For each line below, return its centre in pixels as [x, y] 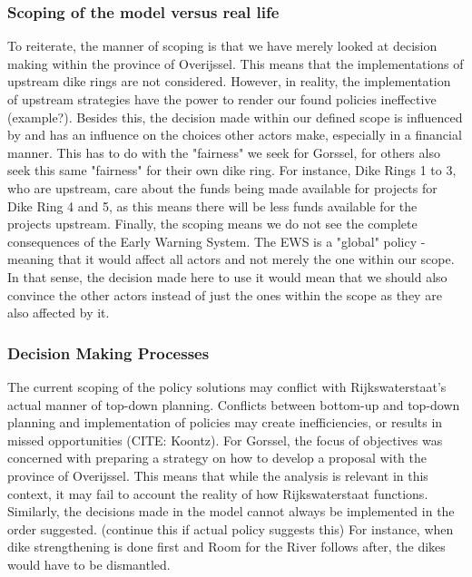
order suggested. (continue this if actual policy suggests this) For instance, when [231, 528]
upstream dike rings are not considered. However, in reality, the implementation [229, 81]
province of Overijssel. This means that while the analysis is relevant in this [218, 475]
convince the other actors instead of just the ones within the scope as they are [225, 294]
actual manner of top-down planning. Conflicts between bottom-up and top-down [234, 404]
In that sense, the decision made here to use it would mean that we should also [227, 276]
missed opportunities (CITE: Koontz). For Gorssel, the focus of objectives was [225, 440]
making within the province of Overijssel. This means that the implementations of [236, 63]
